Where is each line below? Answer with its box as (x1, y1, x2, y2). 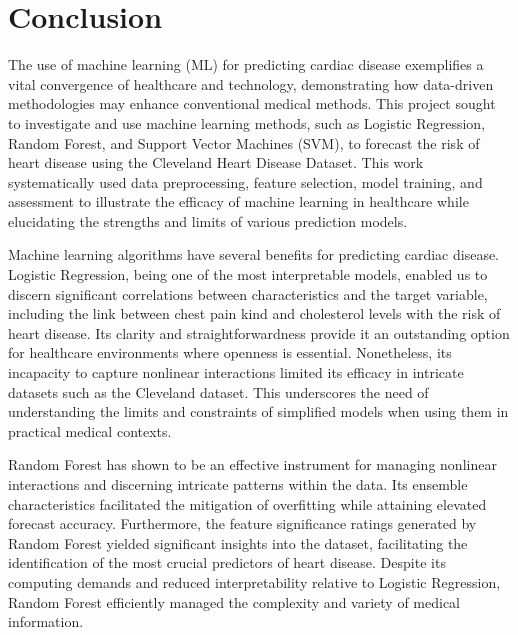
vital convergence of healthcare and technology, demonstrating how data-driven (8, 73, 494, 94)
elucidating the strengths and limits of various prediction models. (8, 210, 408, 231)
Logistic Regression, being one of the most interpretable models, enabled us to (8, 264, 488, 285)
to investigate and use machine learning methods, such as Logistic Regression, (8, 112, 486, 133)
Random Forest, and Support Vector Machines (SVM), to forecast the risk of (8, 132, 480, 153)
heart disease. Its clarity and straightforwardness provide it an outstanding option (8, 322, 510, 343)
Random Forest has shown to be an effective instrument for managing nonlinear (8, 454, 497, 475)
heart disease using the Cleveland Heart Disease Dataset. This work (8, 152, 424, 173)
